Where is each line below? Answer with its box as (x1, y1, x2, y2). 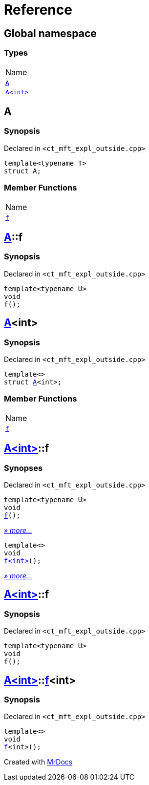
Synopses (4, 463, 43, 473)
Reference (4, 1, 72, 18)
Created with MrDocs (4, 758, 73, 766)
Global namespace (4, 27, 97, 40)
